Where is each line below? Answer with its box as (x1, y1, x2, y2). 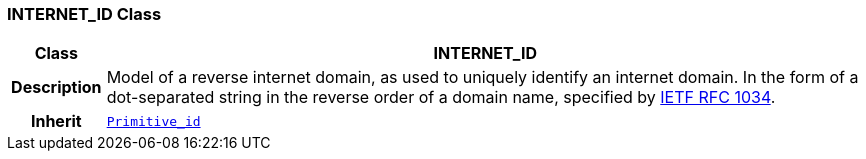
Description (11, 77, 102, 98)
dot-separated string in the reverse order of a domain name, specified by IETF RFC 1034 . (106, 87, 776, 108)
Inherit (30, 111, 82, 132)
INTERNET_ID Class (7, 4, 162, 24)
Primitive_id (106, 113, 201, 129)
